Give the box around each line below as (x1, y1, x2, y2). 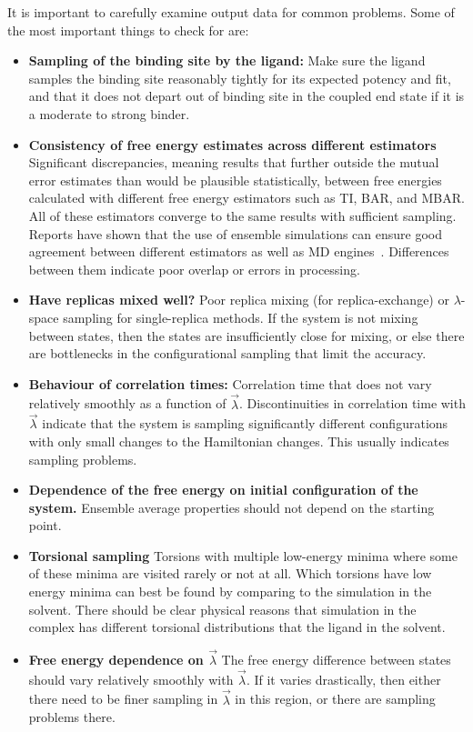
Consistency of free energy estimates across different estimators (28, 135, 437, 154)
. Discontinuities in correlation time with (239, 394, 466, 413)
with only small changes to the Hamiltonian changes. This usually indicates (28, 431, 449, 450)
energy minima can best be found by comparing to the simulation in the (28, 582, 432, 601)
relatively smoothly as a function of (28, 394, 226, 413)
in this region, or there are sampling (235, 689, 436, 708)
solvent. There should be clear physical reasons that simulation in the (28, 599, 417, 618)
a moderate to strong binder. (28, 104, 190, 123)
